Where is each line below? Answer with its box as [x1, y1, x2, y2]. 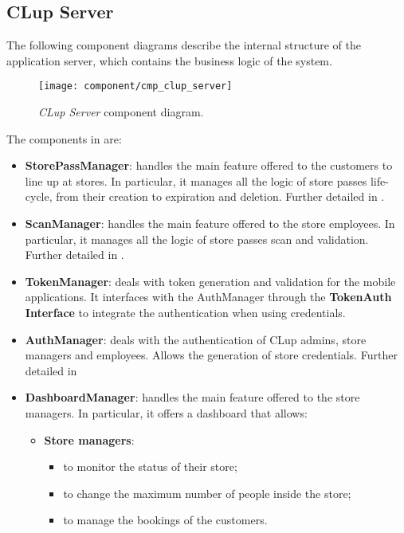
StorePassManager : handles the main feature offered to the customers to [25, 157, 393, 174]
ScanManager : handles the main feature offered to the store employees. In [25, 215, 395, 232]
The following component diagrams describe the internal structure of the [6, 37, 361, 53]
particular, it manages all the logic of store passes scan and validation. [25, 230, 369, 247]
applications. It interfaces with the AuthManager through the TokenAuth [25, 288, 392, 305]
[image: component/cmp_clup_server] [38, 80, 233, 92]
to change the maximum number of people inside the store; [63, 484, 351, 501]
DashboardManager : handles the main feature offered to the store [25, 389, 360, 406]
